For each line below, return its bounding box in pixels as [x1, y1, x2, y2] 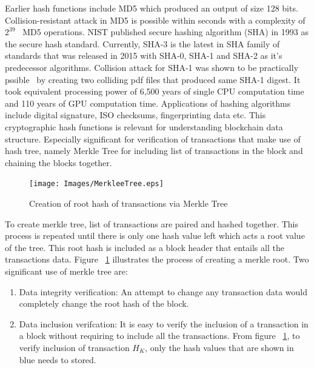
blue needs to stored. [19, 353, 96, 366]
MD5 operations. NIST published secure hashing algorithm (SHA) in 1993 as [22, 25, 309, 38]
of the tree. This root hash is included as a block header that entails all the [5, 241, 284, 253]
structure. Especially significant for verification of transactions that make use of [5, 132, 301, 145]
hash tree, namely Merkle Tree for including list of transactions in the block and [5, 144, 303, 157]
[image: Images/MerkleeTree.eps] [29, 179, 164, 189]
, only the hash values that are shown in [145, 341, 294, 353]
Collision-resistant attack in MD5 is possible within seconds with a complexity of [5, 13, 306, 26]
